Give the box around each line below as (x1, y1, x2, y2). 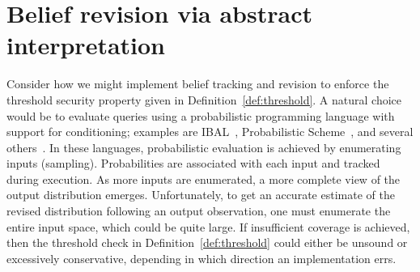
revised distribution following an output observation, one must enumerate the (6, 202, 391, 219)
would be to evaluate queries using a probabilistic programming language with (6, 107, 395, 124)
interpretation (6, 28, 166, 62)
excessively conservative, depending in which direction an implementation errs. (6, 249, 397, 266)
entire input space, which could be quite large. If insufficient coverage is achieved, (6, 218, 410, 235)
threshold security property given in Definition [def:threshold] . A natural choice (6, 91, 402, 108)
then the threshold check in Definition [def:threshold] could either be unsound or (6, 234, 408, 251)
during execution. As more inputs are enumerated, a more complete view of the (6, 170, 401, 187)
